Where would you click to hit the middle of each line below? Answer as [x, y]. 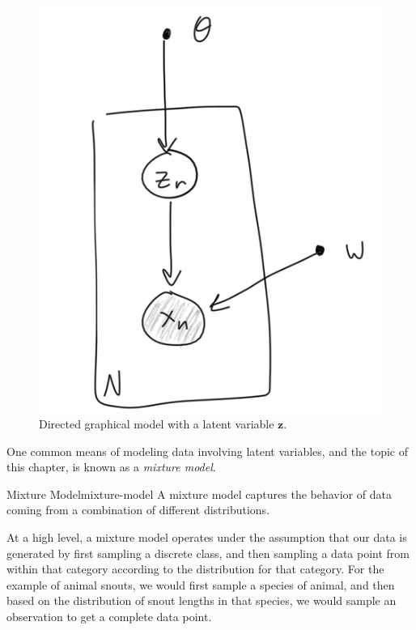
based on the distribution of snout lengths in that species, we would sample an [202, 600]
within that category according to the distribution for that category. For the [195, 569]
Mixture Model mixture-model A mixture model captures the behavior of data [199, 494]
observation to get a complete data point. [109, 617]
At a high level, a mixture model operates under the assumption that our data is [207, 537]
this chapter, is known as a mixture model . [111, 467]
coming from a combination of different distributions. [138, 510]
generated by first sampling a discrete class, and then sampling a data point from [208, 553]
